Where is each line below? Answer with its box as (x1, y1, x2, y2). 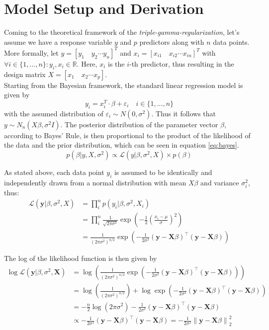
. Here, (77, 58, 97, 69)
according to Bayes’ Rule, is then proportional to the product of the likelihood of (4, 130, 251, 140)
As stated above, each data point (4, 166, 104, 177)
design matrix (4, 69, 46, 79)
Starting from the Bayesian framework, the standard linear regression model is (4, 80, 243, 90)
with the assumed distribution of (4, 108, 103, 118)
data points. (213, 36, 250, 47)
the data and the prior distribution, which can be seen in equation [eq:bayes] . (4, 140, 239, 150)
